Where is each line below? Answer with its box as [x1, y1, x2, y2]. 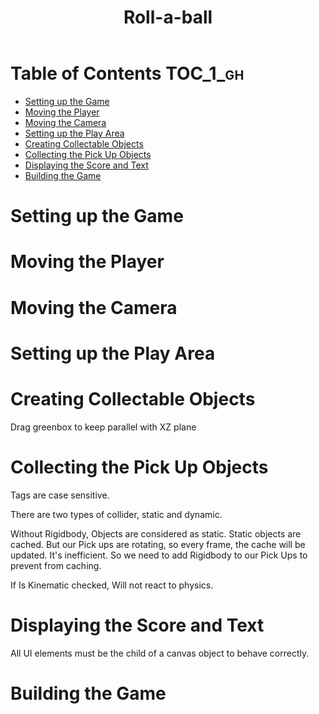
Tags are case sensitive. [10, 489, 110, 501]
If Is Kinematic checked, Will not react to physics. [10, 579, 214, 591]
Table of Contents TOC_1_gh [10, 62, 245, 85]
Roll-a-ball [123, 6, 213, 29]
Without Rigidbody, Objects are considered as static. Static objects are [10, 527, 302, 540]
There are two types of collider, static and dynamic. [10, 508, 223, 520]
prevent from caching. [10, 559, 102, 571]
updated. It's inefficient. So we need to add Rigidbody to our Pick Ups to [10, 549, 308, 561]
